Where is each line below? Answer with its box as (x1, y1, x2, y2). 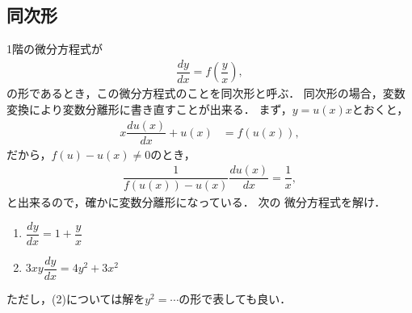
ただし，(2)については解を (6, 290, 145, 307)
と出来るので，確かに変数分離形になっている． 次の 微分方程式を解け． (6, 194, 386, 211)
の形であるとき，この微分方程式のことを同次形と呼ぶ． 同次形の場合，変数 (6, 85, 406, 102)
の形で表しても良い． (179, 290, 292, 307)
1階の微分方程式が (6, 40, 103, 57)
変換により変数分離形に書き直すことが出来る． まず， (6, 100, 292, 117)
